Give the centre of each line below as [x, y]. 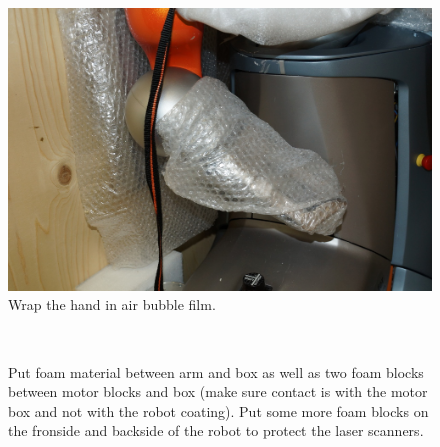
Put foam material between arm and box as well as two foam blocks [216, 371]
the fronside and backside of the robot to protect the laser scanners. [216, 430]
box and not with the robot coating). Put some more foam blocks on [218, 410]
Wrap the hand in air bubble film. [112, 304]
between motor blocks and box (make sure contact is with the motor [218, 391]
